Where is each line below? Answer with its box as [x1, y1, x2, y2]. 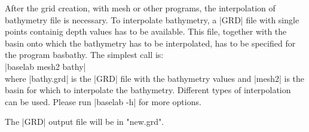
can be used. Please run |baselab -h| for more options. [5, 95, 201, 108]
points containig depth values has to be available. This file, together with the [5, 25, 287, 38]
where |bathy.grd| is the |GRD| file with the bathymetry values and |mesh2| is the [5, 72, 305, 84]
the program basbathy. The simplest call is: [5, 48, 164, 61]
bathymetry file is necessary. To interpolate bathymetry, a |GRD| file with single [5, 13, 299, 26]
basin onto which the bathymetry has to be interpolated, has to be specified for [5, 36, 296, 49]
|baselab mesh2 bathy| [5, 60, 86, 72]
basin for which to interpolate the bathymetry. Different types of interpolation [5, 84, 291, 96]
